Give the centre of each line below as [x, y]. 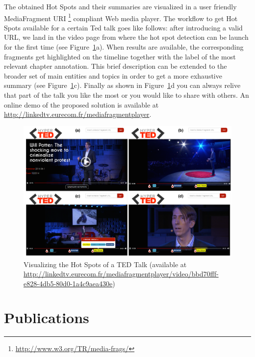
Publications [47, 317]
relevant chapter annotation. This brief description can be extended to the [115, 66]
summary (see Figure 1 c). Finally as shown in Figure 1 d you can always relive [122, 85]
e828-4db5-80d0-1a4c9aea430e [68, 283]
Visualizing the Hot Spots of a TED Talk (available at [105, 264]
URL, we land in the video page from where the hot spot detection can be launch [126, 37]
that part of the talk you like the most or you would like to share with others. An [127, 95]
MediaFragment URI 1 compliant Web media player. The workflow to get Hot [121, 17]
